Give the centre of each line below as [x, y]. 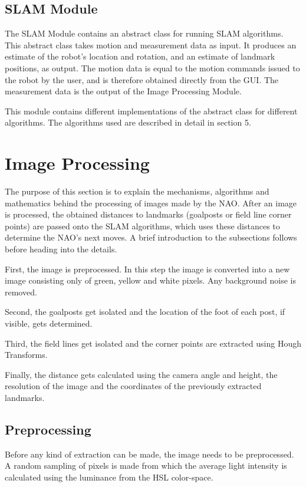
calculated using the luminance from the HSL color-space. [109, 477]
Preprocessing [48, 429]
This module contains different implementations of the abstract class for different [151, 111]
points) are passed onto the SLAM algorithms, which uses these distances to [142, 226]
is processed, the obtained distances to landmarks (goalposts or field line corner [148, 214]
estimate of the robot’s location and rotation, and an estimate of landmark [140, 56]
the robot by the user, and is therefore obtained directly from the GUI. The [142, 79]
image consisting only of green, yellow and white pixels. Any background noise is [150, 280]
